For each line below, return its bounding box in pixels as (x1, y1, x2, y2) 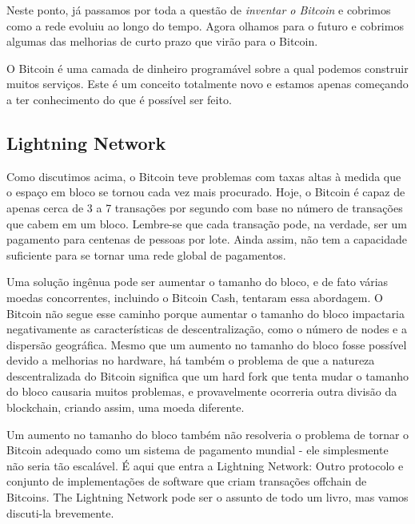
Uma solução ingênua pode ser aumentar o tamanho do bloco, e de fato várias (6, 273, 389, 290)
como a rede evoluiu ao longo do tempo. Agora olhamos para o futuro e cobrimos (6, 17, 404, 34)
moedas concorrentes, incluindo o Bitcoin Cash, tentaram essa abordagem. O (6, 288, 383, 305)
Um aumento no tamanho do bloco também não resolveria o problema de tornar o (6, 425, 409, 442)
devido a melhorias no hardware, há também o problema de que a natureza (6, 352, 375, 369)
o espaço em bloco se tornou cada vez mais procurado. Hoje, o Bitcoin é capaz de (6, 183, 405, 200)
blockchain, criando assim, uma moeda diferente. (6, 399, 245, 416)
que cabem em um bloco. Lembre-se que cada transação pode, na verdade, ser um (6, 215, 408, 232)
